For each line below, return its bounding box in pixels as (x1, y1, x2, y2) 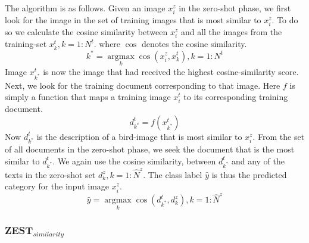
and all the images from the (180, 26, 282, 38)
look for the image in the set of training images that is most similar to (5, 14, 261, 26)
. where (93, 38, 121, 50)
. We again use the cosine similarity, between (52, 154, 216, 167)
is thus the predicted (211, 168, 287, 180)
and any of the (231, 154, 285, 167)
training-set (5, 38, 47, 50)
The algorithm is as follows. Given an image (5, 2, 166, 14)
